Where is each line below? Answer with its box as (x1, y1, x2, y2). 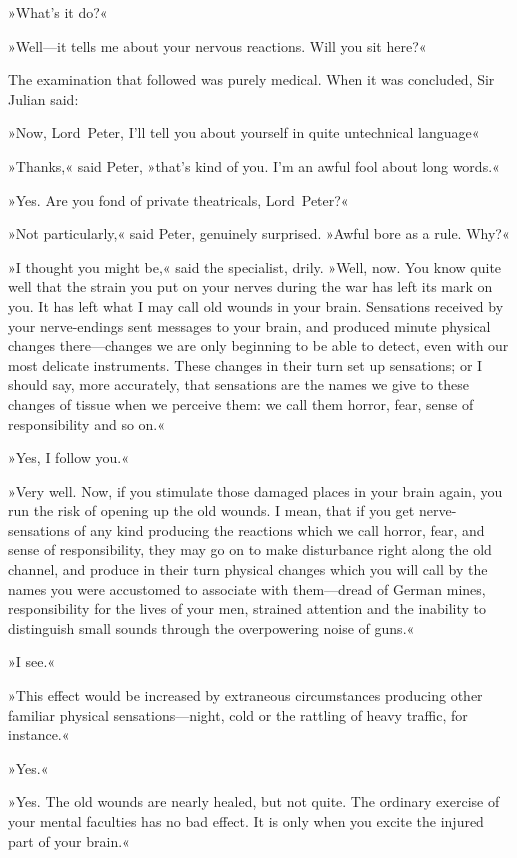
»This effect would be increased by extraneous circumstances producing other (8, 685, 483, 706)
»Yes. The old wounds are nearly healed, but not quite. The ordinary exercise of (8, 791, 500, 812)
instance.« (8, 724, 70, 745)
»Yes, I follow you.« (8, 447, 130, 468)
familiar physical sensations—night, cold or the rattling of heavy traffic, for (8, 704, 468, 725)
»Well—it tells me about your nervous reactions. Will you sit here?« (8, 35, 427, 56)
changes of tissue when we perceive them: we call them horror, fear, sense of (8, 393, 474, 414)
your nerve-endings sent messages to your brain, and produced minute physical (8, 315, 491, 336)
